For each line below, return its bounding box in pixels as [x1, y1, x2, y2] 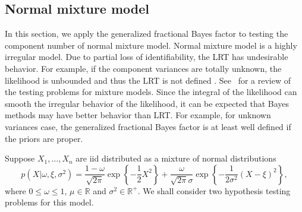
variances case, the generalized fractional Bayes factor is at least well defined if [5, 120, 291, 132]
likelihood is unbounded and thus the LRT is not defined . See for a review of [5, 74, 291, 86]
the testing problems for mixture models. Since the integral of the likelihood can [5, 86, 297, 98]
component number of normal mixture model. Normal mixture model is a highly [5, 39, 297, 51]
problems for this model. [5, 196, 94, 208]
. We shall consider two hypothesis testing [137, 184, 291, 197]
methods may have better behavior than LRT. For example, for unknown [5, 109, 271, 121]
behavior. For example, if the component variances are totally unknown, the [5, 62, 282, 74]
